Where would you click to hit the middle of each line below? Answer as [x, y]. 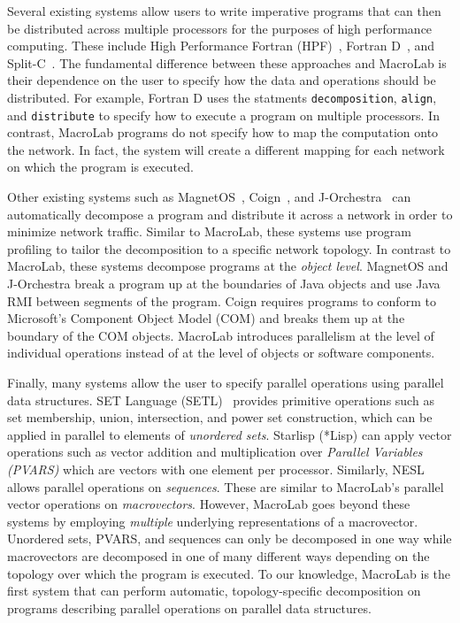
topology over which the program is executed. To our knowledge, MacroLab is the [229, 573]
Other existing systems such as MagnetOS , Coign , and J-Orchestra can [209, 197]
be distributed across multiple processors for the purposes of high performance [220, 28]
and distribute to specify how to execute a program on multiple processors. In [223, 115]
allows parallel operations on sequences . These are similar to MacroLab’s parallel [226, 486]
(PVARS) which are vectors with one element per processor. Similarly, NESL [216, 469]
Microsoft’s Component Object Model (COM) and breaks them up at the [206, 318]
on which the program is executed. [100, 167]
